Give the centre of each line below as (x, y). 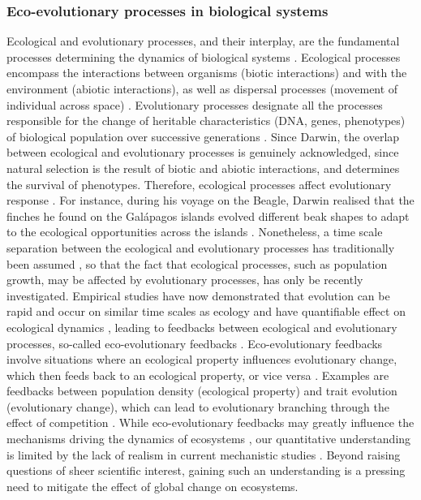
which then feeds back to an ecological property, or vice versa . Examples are (198, 375)
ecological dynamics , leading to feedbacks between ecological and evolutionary (202, 327)
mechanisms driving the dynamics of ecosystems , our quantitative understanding (209, 439)
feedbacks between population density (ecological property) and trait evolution (202, 391)
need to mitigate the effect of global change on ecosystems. (153, 486)
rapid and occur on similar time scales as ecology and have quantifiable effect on (206, 311)
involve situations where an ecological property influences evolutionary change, (202, 359)
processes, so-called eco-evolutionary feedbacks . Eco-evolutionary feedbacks (195, 343)
